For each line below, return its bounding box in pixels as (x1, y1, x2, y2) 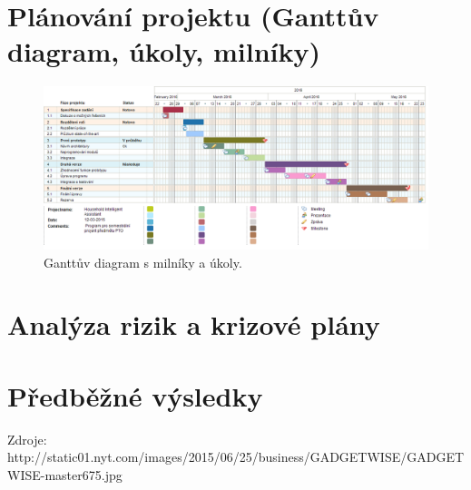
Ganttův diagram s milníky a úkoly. (44, 252, 242, 271)
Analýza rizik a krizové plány (7, 306, 380, 343)
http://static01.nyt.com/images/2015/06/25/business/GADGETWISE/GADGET (7, 447, 465, 466)
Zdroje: (7, 429, 47, 448)
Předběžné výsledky (7, 377, 263, 414)
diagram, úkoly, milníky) (7, 33, 320, 70)
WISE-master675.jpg (7, 465, 123, 484)
